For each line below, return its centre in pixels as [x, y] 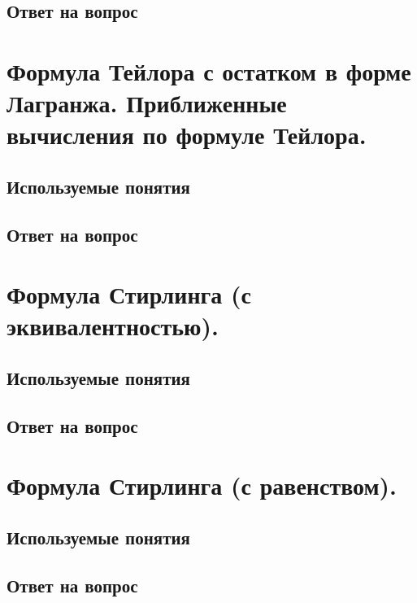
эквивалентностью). [113, 326]
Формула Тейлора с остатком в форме [209, 70]
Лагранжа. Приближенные [147, 103]
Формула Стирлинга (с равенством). [202, 485]
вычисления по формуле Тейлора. [187, 135]
